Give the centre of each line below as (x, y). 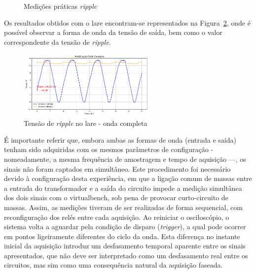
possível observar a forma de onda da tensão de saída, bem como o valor (113, 32)
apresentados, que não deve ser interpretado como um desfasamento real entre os (126, 255)
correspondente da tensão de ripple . (57, 42)
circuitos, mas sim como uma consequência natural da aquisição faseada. (113, 265)
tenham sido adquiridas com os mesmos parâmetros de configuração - (109, 149)
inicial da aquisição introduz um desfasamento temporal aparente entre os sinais (125, 246)
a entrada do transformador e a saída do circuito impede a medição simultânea (123, 188)
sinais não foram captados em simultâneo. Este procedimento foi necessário (117, 168)
